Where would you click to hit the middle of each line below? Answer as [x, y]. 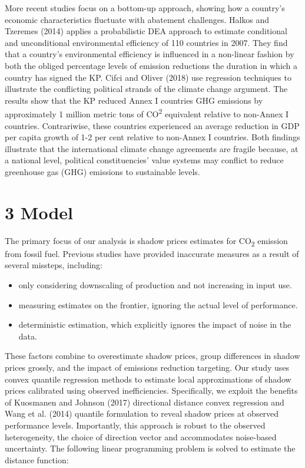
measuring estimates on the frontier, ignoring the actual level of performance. [158, 304]
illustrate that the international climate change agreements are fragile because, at [152, 148]
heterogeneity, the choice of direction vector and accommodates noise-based [141, 436]
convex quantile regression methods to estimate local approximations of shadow [148, 379]
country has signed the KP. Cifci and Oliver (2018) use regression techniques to [148, 77]
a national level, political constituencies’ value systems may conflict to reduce [144, 160]
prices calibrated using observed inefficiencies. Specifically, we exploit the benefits [151, 390]
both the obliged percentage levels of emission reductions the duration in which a [151, 65]
